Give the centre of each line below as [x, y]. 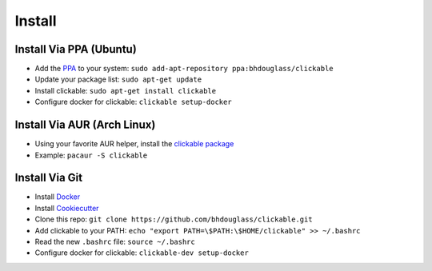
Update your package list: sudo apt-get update [118, 79]
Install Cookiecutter [67, 208]
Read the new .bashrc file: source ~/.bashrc [115, 241]
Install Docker [57, 197]
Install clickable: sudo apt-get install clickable [125, 90]
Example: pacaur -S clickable [91, 155]
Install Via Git [49, 178]
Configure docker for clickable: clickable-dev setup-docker [142, 253]
